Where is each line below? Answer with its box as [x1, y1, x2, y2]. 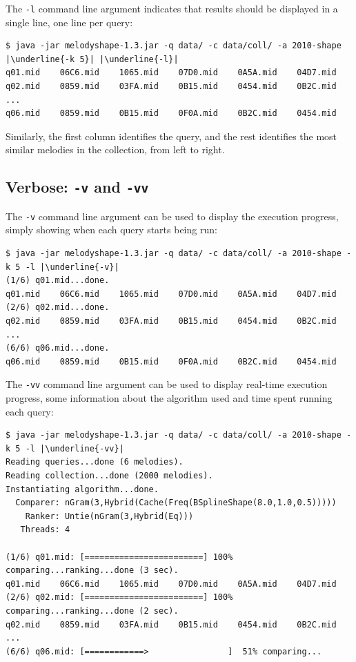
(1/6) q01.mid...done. [6, 275, 110, 286]
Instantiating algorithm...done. [6, 484, 159, 494]
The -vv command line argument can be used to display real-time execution [6, 377, 328, 391]
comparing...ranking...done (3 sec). [6, 565, 179, 576]
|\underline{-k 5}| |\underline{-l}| [6, 54, 179, 64]
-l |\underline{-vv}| [25, 443, 124, 454]
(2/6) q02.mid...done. [6, 302, 110, 313]
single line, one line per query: [6, 14, 133, 29]
